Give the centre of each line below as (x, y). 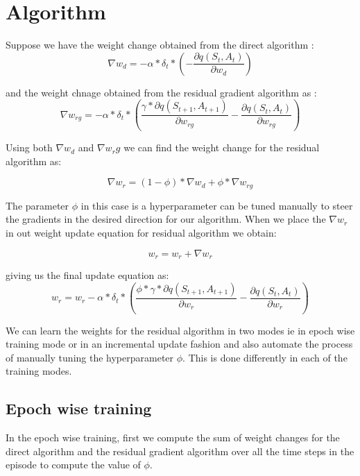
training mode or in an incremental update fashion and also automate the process (179, 344)
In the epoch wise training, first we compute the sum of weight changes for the (173, 437)
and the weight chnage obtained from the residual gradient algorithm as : (161, 92)
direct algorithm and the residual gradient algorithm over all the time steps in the (180, 451)
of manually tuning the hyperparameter (90, 357)
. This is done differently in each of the (265, 357)
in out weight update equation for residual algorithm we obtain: (141, 233)
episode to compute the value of (73, 465)
